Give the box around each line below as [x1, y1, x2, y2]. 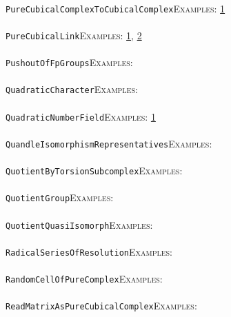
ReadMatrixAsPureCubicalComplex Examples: [6, 298, 197, 313]
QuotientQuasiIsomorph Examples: [6, 217, 153, 232]
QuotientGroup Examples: [6, 190, 114, 205]
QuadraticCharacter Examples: [6, 82, 138, 96]
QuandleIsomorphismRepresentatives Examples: [6, 136, 212, 150]
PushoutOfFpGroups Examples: [6, 55, 133, 70]
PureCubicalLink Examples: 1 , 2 [6, 28, 142, 42]
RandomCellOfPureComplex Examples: [6, 272, 163, 286]
